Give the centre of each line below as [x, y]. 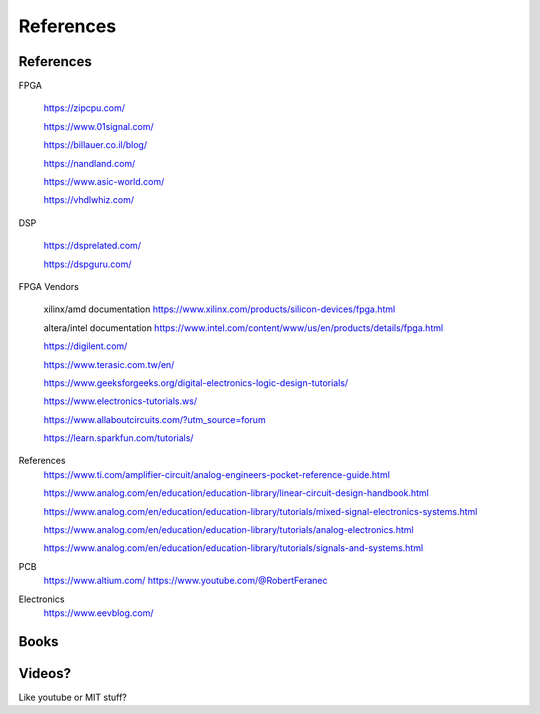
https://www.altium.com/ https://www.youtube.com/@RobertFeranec [185, 581]
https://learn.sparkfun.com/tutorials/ [118, 438]
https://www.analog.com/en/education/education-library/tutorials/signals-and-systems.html [233, 548]
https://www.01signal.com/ [98, 126]
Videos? [45, 673]
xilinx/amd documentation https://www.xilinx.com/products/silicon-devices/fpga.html [219, 309]
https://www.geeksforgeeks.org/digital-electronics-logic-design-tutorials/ [196, 382]
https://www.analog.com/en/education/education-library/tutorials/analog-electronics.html [228, 530]
